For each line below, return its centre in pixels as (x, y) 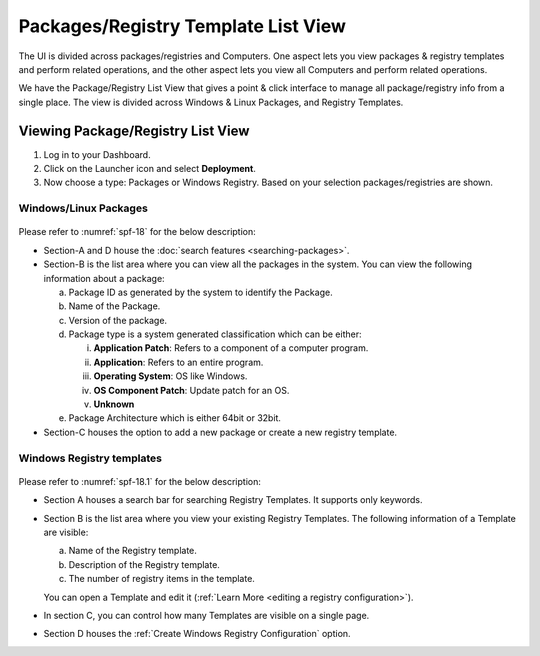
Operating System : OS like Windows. (170, 376)
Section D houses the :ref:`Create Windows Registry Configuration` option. (197, 634)
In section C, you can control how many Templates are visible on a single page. (206, 615)
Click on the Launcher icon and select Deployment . (150, 169)
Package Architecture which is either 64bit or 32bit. (175, 418)
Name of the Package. (114, 306)
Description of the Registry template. (144, 564)
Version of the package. (118, 320)
